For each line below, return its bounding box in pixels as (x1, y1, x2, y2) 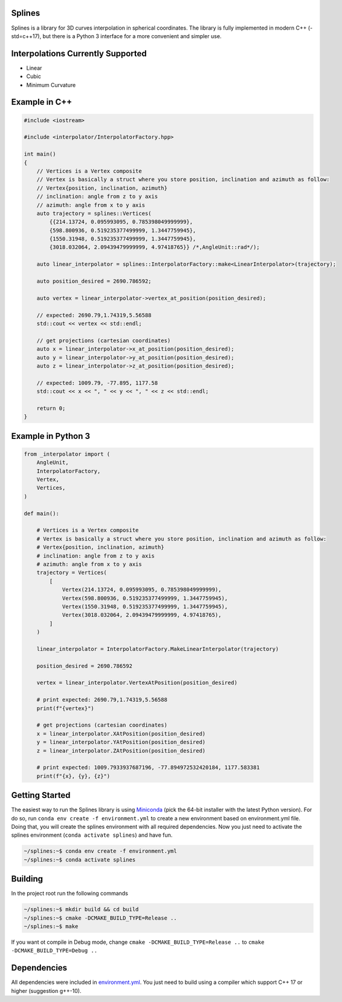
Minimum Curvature (26, 81, 76, 88)
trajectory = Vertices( (36, 569, 107, 576)
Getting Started (11, 790, 71, 800)
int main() (24, 151, 56, 157)
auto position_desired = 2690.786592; (36, 278, 152, 285)
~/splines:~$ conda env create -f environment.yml (24, 848, 178, 855)
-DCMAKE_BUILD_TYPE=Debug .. (11, 948, 98, 954)
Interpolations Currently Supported (11, 48, 147, 59)
